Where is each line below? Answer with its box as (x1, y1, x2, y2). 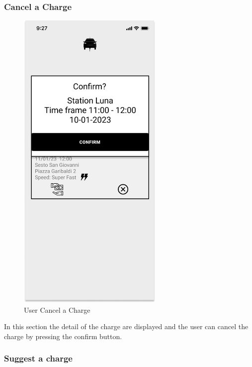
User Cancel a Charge (24, 304, 90, 315)
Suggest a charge (4, 352, 73, 365)
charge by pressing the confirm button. (4, 331, 122, 341)
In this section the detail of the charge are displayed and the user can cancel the (4, 321, 249, 332)
